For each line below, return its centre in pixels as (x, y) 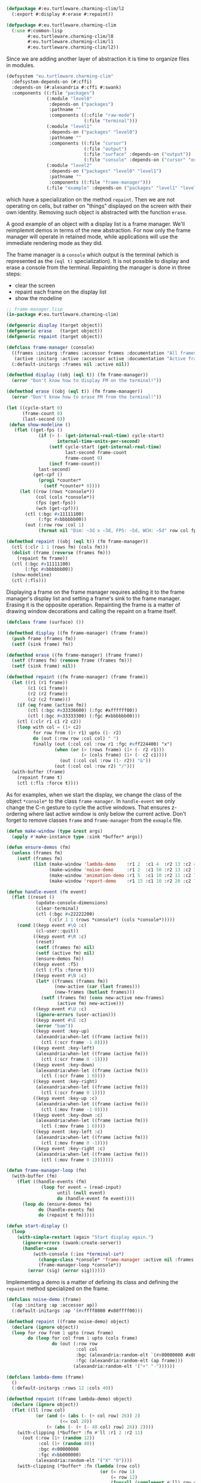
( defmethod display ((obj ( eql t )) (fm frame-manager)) (77, 375)
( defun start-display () (37, 1226)
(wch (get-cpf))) (57, 508)
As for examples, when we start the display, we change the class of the (94, 794)
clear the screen (35, 285)
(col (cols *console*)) (65, 497)
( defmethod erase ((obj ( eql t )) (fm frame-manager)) (75, 391)
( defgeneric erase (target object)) (54, 331)
